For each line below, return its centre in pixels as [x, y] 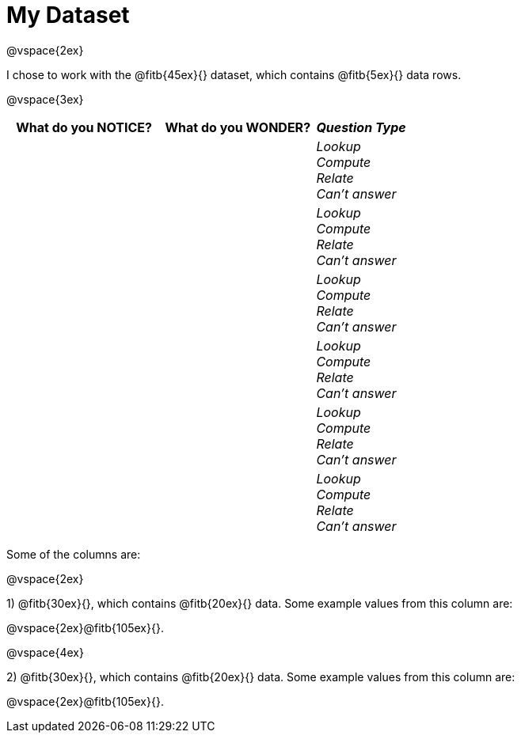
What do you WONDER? [238, 127]
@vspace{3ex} [45, 99]
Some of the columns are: [74, 554]
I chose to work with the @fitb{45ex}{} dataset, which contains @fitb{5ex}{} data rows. [234, 74]
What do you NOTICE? [84, 127]
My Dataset [68, 15]
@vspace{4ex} [45, 652]
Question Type [361, 127]
